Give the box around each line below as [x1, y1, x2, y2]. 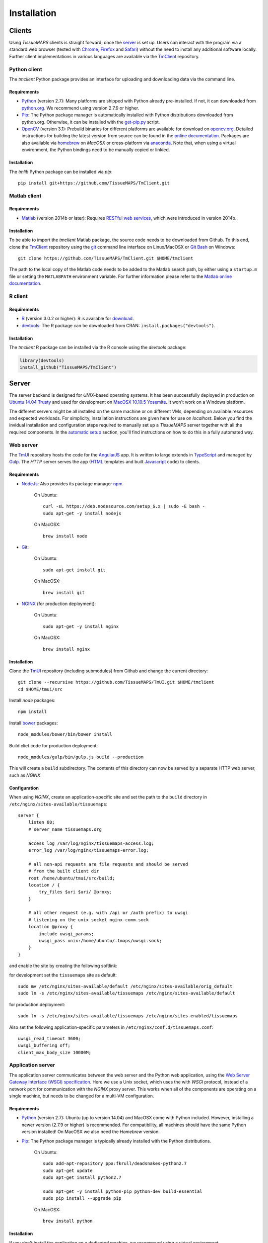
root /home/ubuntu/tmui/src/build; [28, 875, 115, 881]
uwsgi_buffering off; [18, 1043, 70, 1049]
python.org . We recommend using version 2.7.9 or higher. [21, 105, 139, 111]
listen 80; [28, 819, 55, 825]
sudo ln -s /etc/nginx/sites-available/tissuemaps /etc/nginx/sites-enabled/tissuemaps [18, 1013, 238, 1019]
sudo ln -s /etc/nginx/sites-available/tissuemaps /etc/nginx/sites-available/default [18, 990, 235, 996]
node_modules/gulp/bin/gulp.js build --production [18, 754, 144, 760]
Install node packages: [9, 698, 56, 704]
